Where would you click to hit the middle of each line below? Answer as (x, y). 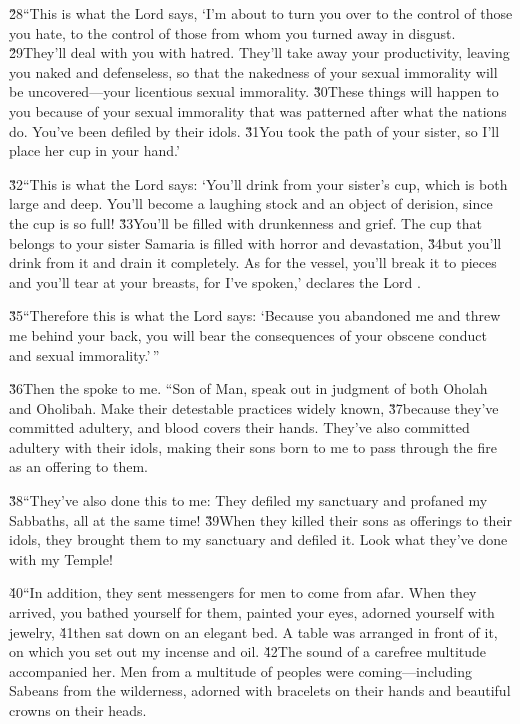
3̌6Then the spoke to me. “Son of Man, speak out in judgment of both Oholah (248, 388)
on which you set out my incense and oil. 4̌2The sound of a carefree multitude (248, 651)
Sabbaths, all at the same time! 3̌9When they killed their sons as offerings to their (261, 519)
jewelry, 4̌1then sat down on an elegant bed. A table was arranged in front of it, (253, 631)
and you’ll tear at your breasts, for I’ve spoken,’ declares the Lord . (215, 281)
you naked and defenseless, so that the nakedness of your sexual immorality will (253, 71)
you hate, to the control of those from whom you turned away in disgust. (232, 32)
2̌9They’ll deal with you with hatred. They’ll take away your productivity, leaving (259, 52)
